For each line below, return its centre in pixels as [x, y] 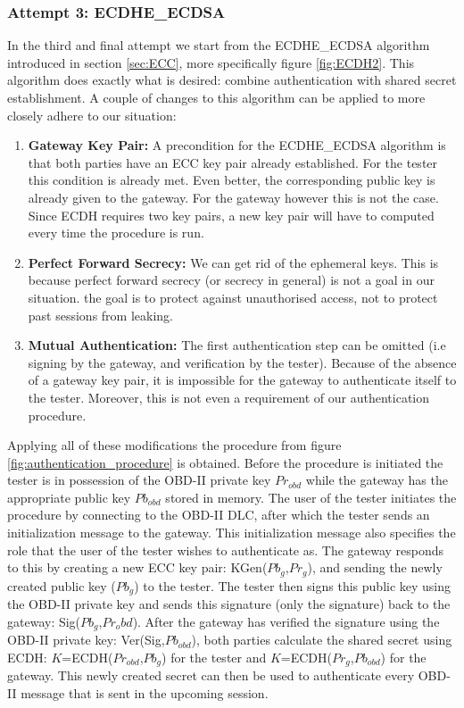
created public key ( [62, 585]
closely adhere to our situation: [92, 115]
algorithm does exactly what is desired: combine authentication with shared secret [232, 80]
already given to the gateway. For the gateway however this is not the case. [233, 197]
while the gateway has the [377, 480]
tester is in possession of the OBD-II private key [139, 480]
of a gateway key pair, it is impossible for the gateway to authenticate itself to [242, 380]
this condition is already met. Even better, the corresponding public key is [232, 180]
